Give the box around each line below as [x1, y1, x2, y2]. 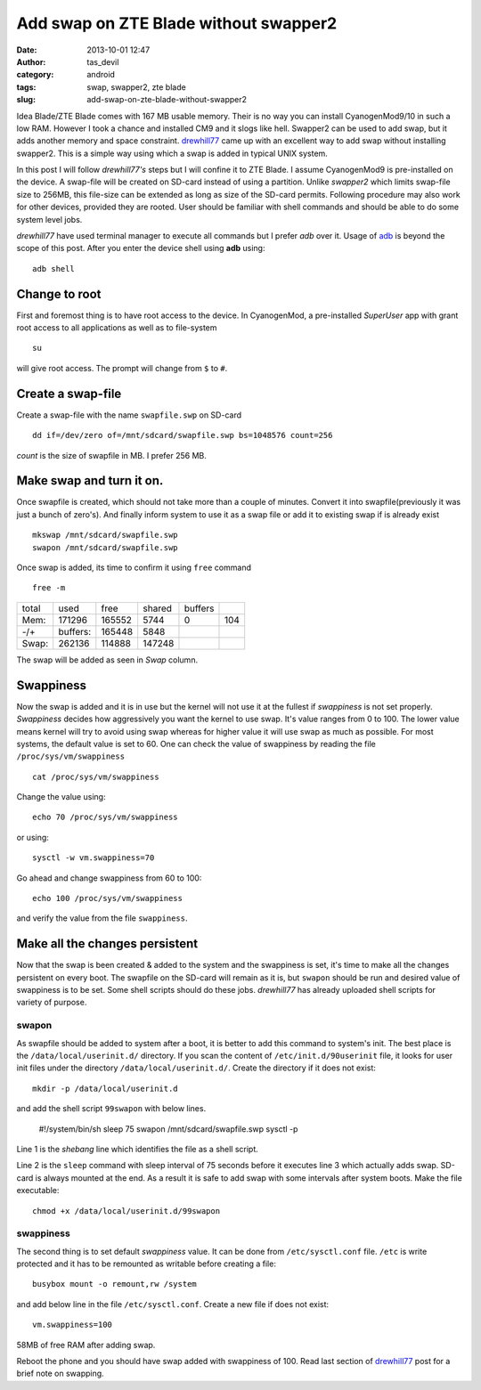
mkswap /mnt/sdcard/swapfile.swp [32, 530, 178, 541]
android [86, 69, 116, 80]
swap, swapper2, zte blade [86, 81, 186, 93]
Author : [16, 56, 46, 67]
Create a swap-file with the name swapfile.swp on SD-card [16, 410, 242, 420]
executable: [16, 1185, 60, 1196]
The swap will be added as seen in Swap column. [16, 654, 199, 665]
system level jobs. [16, 214, 83, 224]
